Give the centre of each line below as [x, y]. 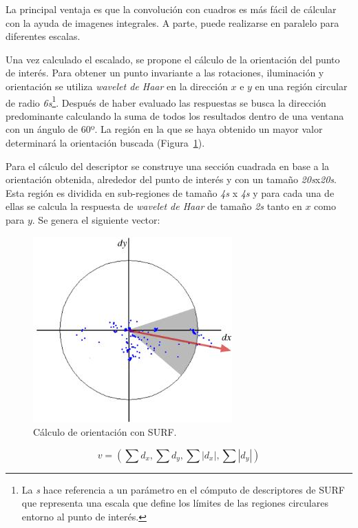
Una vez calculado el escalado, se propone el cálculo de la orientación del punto [173, 59]
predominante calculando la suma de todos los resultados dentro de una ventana [175, 115]
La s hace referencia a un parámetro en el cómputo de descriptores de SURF [183, 489]
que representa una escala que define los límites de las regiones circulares [175, 503]
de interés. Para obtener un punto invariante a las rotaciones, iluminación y [165, 73]
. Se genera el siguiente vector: [96, 219]
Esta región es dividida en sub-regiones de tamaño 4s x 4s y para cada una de [170, 192]
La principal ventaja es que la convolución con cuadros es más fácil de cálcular [171, 9]
